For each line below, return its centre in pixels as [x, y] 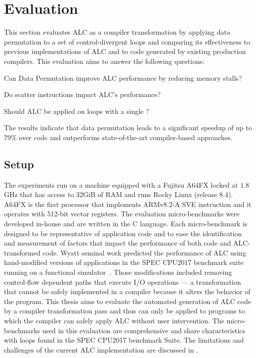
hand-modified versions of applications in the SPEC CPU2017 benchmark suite [124, 262]
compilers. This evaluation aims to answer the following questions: [104, 61]
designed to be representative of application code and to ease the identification [123, 233]
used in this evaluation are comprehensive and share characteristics [144, 330]
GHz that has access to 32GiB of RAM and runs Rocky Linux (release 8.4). [119, 194]
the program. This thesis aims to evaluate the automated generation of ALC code [128, 301]
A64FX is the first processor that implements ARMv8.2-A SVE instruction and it [128, 204]
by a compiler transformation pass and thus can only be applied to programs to [125, 311]
